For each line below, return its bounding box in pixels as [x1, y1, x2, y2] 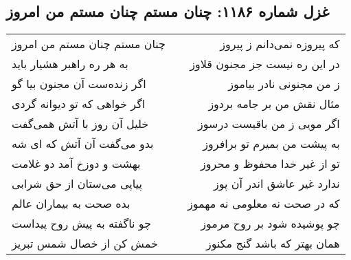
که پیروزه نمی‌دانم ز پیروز [220, 36, 340, 52]
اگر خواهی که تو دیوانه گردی [12, 96, 146, 112]
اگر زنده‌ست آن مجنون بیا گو [12, 76, 146, 92]
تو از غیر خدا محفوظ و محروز [201, 155, 340, 172]
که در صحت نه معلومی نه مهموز [188, 195, 340, 212]
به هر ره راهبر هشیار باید [12, 56, 128, 72]
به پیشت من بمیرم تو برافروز [203, 136, 340, 152]
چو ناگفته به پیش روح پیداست [12, 215, 151, 232]
